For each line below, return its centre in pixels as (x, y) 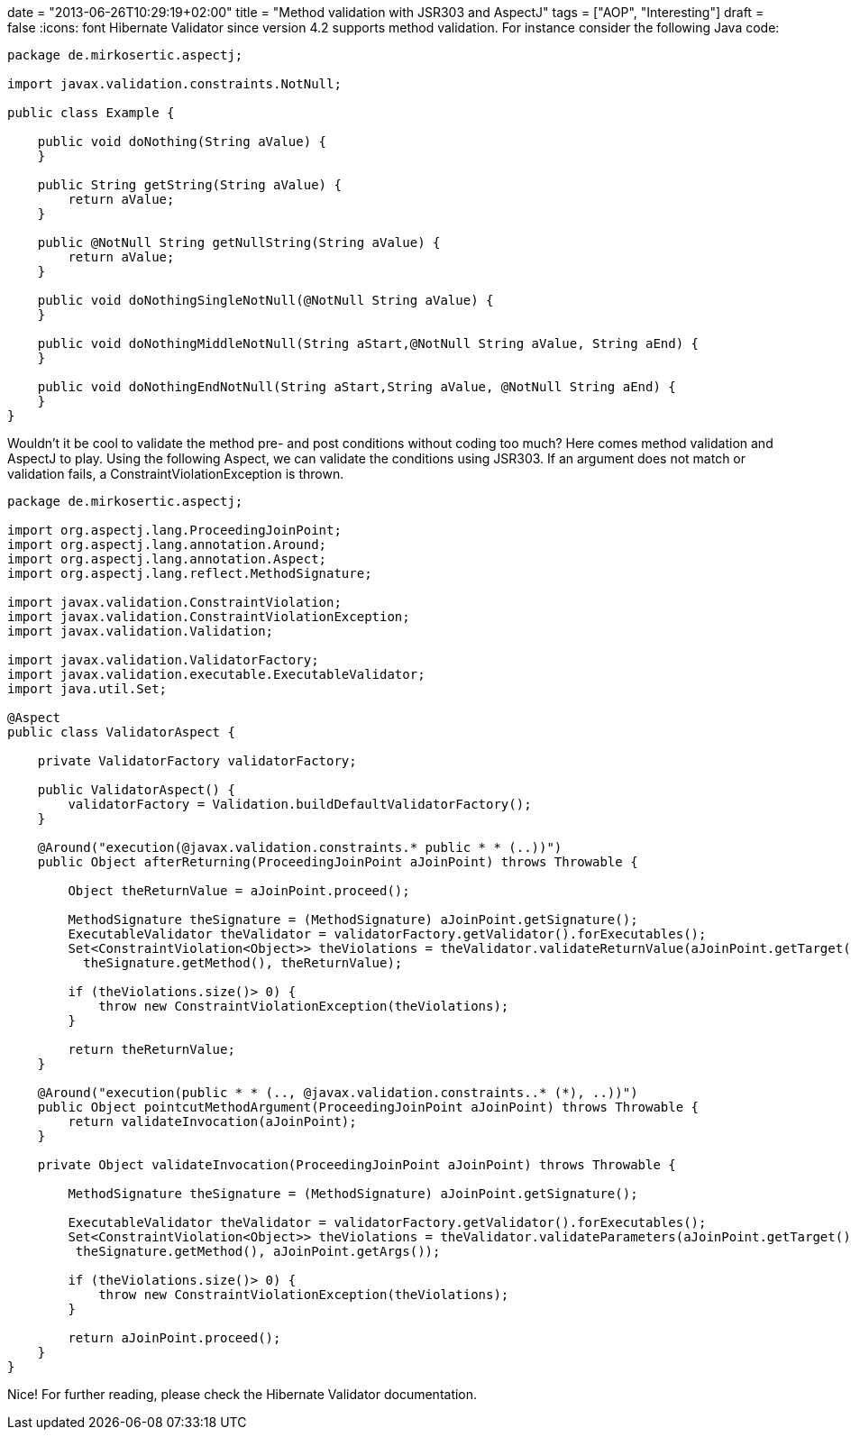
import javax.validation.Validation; (141, 631)
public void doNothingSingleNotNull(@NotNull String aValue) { (265, 300)
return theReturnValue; (151, 1049)
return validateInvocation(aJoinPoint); (212, 1121)
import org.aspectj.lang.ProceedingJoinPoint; (174, 530)
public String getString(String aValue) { (189, 185)
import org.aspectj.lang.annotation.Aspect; (167, 559)
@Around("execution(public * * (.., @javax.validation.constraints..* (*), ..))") (338, 1093)
